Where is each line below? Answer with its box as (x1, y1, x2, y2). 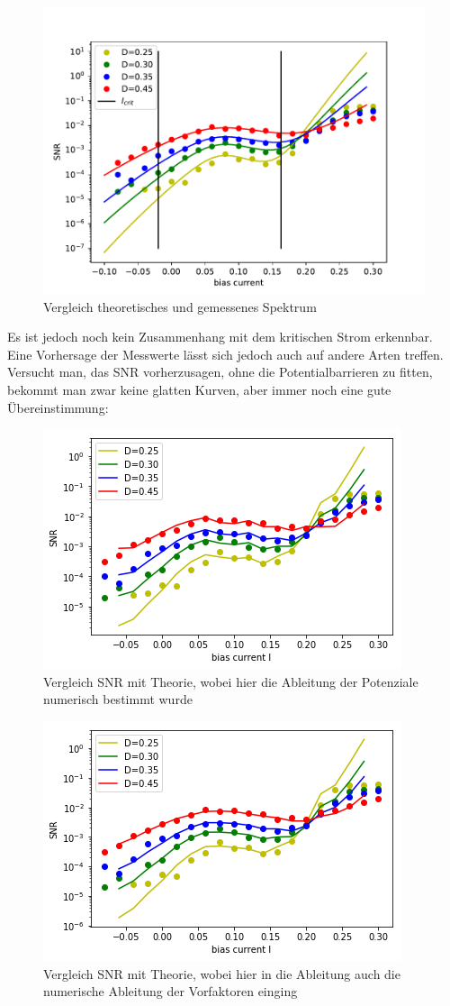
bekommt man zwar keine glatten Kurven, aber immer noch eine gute (7, 380, 391, 398)
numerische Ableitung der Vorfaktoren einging (43, 982, 298, 1001)
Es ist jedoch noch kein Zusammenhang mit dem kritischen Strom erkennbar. (7, 327, 433, 346)
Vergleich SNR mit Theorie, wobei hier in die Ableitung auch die (43, 964, 400, 983)
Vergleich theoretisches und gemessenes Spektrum (43, 297, 317, 316)
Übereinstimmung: (7, 398, 109, 416)
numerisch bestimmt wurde (43, 690, 193, 709)
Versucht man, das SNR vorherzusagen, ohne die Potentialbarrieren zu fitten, (7, 362, 433, 381)
